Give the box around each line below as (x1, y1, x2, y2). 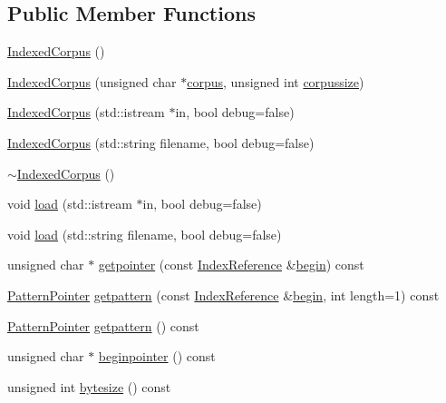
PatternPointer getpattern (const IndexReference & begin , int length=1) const (7, 285, 440, 304)
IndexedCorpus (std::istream (7, 103, 165, 122)
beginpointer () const (98, 347, 216, 366)
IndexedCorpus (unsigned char (7, 72, 177, 91)
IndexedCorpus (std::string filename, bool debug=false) (7, 133, 315, 152)
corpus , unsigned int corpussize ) (187, 72, 364, 91)
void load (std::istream (7, 194, 132, 213)
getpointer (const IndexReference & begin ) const (98, 255, 364, 274)
